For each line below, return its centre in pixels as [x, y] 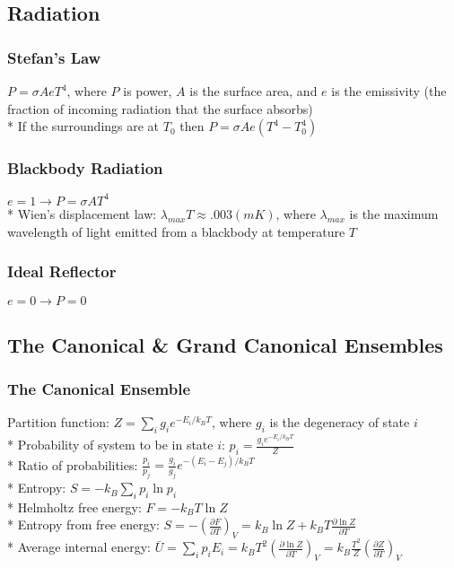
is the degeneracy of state [340, 422]
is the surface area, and [253, 91]
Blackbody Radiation [85, 168]
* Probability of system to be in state [110, 445]
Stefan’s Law [54, 57]
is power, [148, 91]
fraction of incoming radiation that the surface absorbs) [160, 108]
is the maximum [394, 213]
